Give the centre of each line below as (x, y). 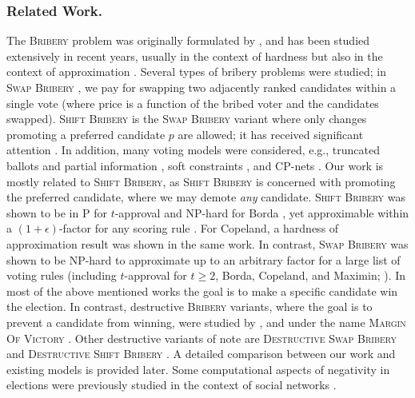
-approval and (148, 212)
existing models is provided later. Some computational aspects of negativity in (198, 369)
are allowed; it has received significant (271, 134)
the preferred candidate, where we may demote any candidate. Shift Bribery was (206, 197)
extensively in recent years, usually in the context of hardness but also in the (195, 56)
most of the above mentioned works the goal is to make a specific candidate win (202, 291)
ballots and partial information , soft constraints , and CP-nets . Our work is (195, 165)
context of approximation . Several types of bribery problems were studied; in (196, 72)
